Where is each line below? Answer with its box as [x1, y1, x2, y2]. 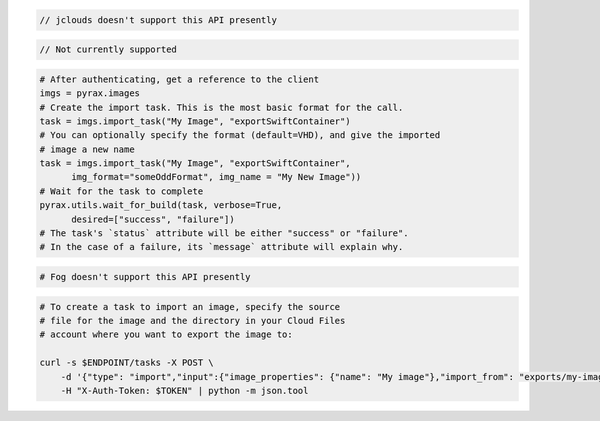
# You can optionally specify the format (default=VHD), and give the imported [39, 130, 441, 141]
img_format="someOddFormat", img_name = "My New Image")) [71, 171, 362, 183]
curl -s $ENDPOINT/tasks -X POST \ [39, 357, 214, 369]
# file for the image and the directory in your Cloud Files [39, 315, 346, 326]
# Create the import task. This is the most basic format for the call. [39, 101, 404, 113]
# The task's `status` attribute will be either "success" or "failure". [39, 228, 409, 239]
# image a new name [39, 143, 135, 155]
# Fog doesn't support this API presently [39, 271, 251, 283]
